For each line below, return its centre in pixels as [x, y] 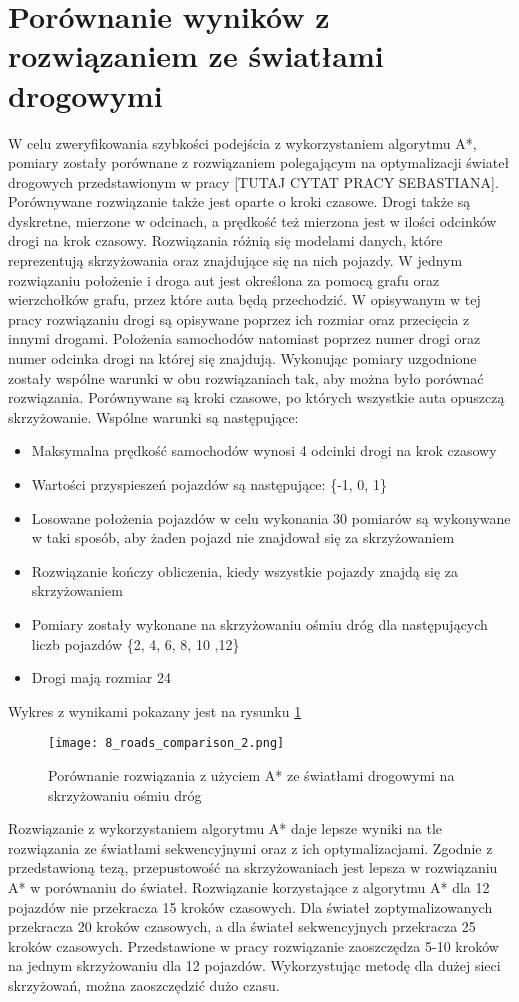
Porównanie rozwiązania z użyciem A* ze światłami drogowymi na [251, 775]
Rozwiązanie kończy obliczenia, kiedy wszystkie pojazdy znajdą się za [245, 570]
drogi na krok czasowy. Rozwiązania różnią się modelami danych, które [225, 240]
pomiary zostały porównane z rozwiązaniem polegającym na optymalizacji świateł [259, 162]
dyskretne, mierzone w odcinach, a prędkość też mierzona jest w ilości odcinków [252, 220]
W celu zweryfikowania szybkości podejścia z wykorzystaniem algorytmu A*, [242, 142]
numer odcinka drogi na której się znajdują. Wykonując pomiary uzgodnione [242, 358]
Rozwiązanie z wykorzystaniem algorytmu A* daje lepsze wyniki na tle [225, 828]
